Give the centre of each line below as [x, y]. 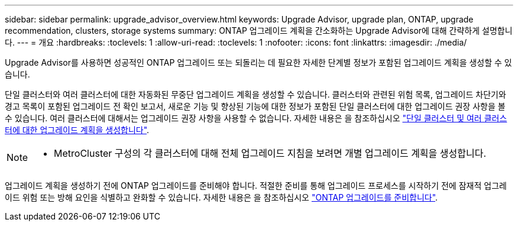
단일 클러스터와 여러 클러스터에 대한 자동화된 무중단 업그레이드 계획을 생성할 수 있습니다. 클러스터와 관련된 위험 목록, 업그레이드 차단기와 [255, 94]
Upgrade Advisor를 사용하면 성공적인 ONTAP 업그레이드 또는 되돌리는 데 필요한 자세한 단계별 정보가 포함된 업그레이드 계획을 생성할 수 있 [258, 62]
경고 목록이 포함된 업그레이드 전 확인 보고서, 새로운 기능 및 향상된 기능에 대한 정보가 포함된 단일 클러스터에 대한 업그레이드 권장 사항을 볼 [255, 106]
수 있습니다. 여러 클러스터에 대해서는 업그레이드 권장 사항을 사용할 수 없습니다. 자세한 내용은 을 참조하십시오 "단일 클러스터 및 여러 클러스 [256, 118]
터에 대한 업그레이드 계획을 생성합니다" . [77, 130]
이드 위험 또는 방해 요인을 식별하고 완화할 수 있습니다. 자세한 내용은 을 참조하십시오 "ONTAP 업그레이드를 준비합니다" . [221, 197]
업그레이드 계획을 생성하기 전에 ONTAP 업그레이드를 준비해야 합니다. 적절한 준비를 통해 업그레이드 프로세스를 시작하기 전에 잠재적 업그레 [256, 185]
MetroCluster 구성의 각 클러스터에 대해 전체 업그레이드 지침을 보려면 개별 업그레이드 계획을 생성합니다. [270, 153]
